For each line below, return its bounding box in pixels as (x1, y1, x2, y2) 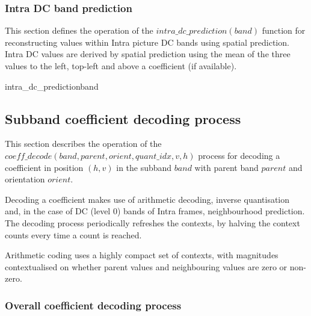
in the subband (116, 161, 172, 173)
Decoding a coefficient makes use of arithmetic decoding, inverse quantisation (5, 193, 290, 205)
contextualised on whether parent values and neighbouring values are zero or (5, 260, 288, 273)
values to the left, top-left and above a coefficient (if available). (5, 60, 237, 72)
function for (262, 24, 306, 37)
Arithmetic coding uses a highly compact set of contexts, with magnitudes (5, 249, 279, 261)
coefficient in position (5, 161, 84, 173)
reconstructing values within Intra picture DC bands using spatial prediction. (5, 36, 289, 48)
